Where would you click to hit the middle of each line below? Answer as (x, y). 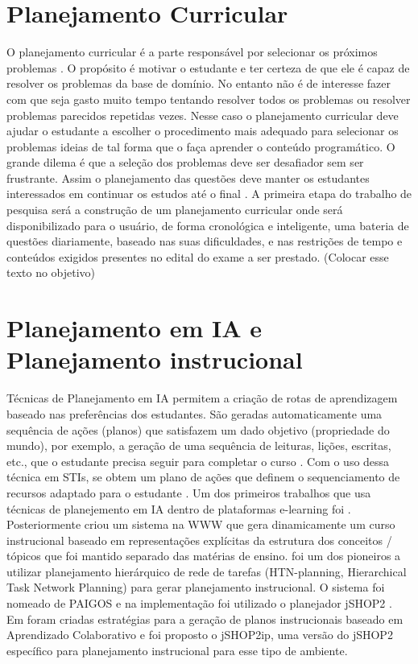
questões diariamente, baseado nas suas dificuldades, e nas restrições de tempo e (205, 241)
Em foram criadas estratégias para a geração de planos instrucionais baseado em (205, 619)
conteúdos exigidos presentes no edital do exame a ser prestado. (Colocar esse (198, 256)
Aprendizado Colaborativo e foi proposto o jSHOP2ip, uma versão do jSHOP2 (200, 635)
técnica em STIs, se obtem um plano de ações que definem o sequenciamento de (203, 477)
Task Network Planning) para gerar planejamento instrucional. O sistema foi (196, 587)
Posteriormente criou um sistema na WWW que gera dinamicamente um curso (201, 524)
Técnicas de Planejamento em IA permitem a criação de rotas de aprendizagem (202, 398)
